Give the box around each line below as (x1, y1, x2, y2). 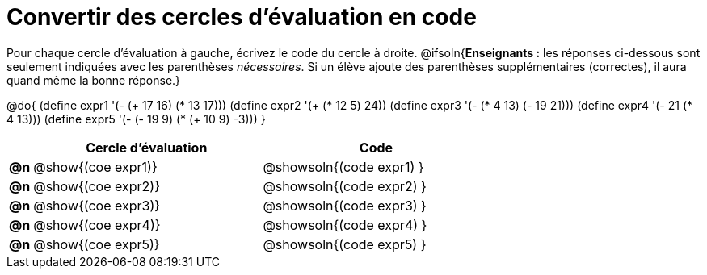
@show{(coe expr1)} (33, 158, 158, 175)
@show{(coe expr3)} (33, 197, 161, 214)
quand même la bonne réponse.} (6, 73, 181, 87)
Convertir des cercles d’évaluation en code (6, 3, 477, 31)
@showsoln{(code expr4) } (263, 216, 427, 233)
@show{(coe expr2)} (33, 177, 160, 194)
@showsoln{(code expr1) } (263, 158, 424, 175)
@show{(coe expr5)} (33, 235, 160, 252)
